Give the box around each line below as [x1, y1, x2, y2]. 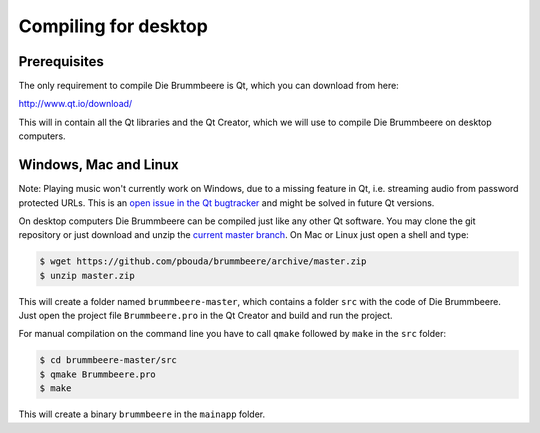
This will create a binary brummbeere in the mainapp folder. [18, 408, 266, 420]
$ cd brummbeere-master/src [39, 355, 177, 366]
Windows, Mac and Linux [18, 156, 179, 174]
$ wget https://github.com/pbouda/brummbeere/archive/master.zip [39, 256, 367, 267]
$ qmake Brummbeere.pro [39, 368, 157, 380]
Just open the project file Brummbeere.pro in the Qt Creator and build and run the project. [18, 310, 394, 322]
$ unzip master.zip [39, 270, 135, 281]
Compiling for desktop [18, 15, 209, 37]
